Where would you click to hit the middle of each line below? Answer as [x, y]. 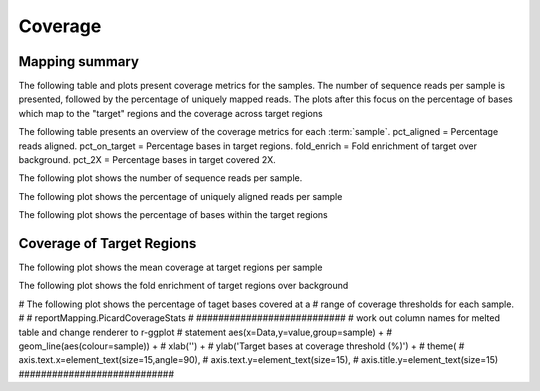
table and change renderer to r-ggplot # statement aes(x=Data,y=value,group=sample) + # [205, 332]
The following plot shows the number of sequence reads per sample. [160, 178]
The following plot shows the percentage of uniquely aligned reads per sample [180, 196]
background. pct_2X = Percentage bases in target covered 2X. [147, 160]
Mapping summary [79, 61]
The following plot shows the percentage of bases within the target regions [173, 215]
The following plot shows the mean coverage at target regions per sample [170, 267]
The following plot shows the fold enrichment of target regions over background [183, 286]
